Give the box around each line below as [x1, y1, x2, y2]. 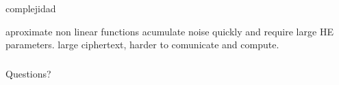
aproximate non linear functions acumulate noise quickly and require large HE [5, 24, 334, 38]
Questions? [5, 66, 51, 80]
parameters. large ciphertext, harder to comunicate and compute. [5, 37, 279, 52]
